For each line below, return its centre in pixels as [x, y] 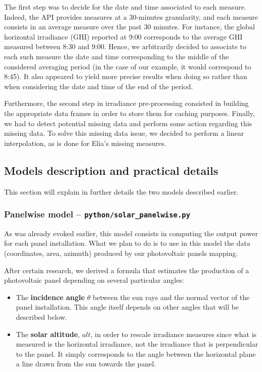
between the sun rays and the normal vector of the [171, 297]
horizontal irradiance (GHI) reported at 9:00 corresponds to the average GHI [123, 36]
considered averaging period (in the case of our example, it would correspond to [128, 66]
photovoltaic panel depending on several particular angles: [94, 280]
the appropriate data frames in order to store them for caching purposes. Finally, [129, 113]
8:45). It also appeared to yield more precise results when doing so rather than [126, 76]
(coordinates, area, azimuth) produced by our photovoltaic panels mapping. [121, 253]
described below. [41, 317]
